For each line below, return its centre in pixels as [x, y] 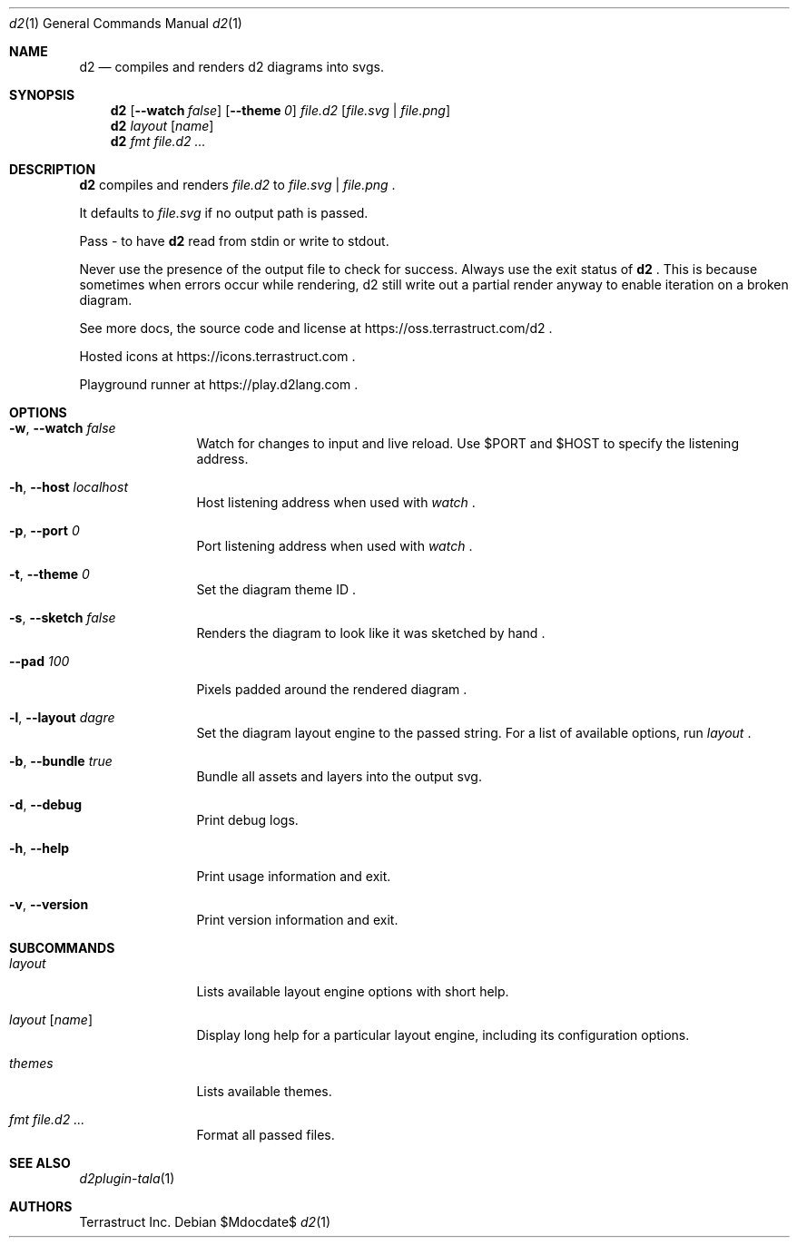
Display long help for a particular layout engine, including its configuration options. [443, 1035]
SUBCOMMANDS [62, 948]
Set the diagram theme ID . [276, 589]
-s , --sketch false [63, 618]
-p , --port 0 [44, 530]
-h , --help [39, 848]
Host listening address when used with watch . [336, 502]
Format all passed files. [266, 1135]
